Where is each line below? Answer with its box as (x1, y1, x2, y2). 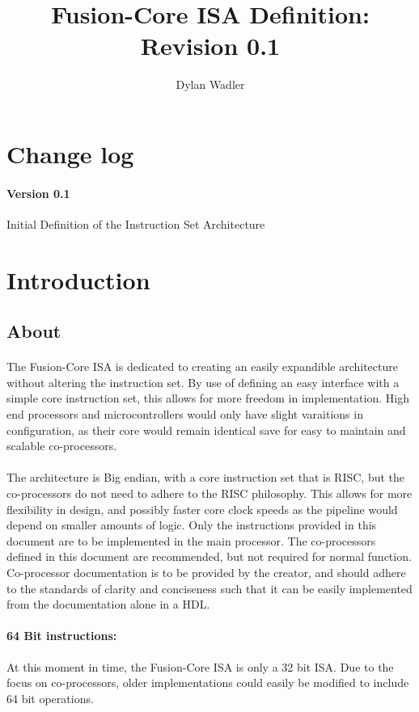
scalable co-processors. (6, 437, 117, 454)
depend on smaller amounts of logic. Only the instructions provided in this (6, 516, 377, 533)
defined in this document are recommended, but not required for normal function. (6, 548, 412, 565)
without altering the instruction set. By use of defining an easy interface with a (6, 373, 400, 390)
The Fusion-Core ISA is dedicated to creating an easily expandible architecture (6, 358, 398, 375)
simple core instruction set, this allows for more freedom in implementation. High (6, 390, 409, 407)
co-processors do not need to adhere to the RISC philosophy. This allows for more (6, 484, 413, 501)
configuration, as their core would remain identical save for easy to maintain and (6, 421, 406, 438)
